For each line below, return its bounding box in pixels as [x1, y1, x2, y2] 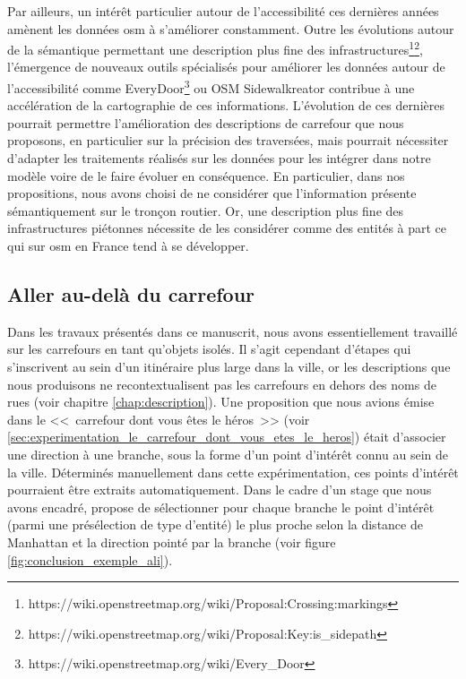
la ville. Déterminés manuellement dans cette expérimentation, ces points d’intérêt [7, 462, 459, 481]
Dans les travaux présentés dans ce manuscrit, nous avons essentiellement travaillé [7, 322, 458, 340]
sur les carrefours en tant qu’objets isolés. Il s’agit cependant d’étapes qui [7, 339, 411, 358]
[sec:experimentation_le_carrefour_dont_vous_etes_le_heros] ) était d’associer [7, 427, 446, 446]
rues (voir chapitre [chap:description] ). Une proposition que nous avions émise [7, 392, 435, 411]
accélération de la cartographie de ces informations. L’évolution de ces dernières [7, 96, 444, 115]
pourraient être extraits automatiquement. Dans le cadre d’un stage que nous [7, 480, 432, 499]
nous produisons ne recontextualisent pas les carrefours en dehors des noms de [7, 374, 436, 393]
